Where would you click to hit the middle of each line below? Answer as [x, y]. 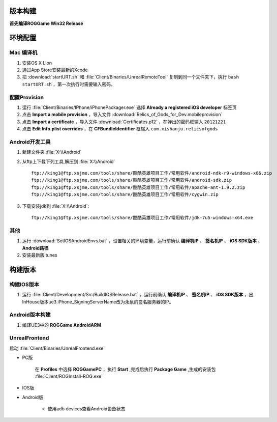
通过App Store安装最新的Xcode [55, 70]
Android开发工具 [30, 142]
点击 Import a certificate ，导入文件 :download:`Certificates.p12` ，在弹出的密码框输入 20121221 [124, 122]
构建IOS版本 [24, 284]
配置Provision [27, 97]
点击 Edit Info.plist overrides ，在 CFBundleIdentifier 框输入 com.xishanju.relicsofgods [120, 129]
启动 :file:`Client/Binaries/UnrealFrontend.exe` [57, 348]
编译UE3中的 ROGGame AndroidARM [62, 325]
